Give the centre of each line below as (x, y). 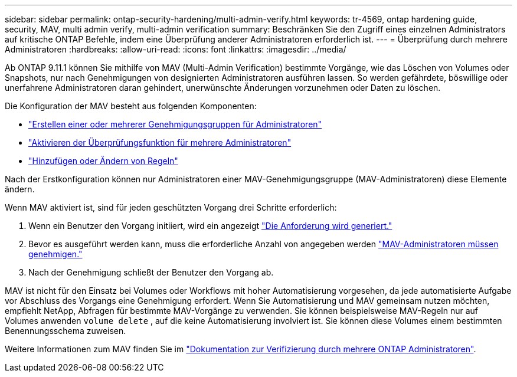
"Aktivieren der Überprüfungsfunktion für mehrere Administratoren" (160, 142)
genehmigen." (55, 254)
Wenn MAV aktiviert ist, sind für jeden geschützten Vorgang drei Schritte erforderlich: (171, 207)
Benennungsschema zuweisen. (66, 331)
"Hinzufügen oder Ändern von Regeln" (103, 161)
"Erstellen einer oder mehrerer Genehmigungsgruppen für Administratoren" (175, 124)
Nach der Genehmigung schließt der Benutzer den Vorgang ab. (151, 272)
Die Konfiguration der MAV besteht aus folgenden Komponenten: (131, 106)
